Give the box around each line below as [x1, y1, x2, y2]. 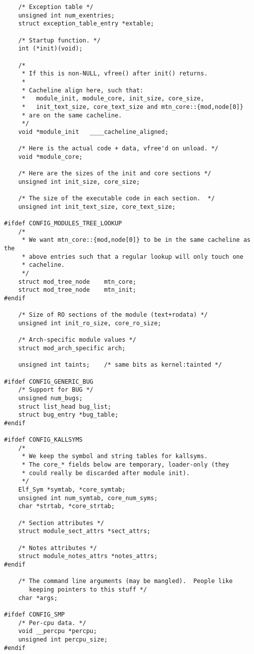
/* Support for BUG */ [18, 386, 93, 394]
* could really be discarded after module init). [21, 469, 190, 477]
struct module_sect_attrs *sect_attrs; [18, 528, 151, 535]
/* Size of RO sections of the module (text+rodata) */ [18, 311, 208, 319]
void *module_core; [18, 153, 83, 160]
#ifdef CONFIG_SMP [4, 611, 65, 618]
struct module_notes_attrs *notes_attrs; [18, 553, 158, 560]
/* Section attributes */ [18, 519, 104, 527]
